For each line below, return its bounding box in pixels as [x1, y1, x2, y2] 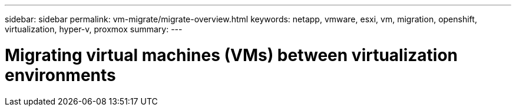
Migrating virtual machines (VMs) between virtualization [5, 45, 458, 65]
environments [5, 65, 116, 85]
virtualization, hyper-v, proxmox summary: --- [5, 24, 183, 34]
